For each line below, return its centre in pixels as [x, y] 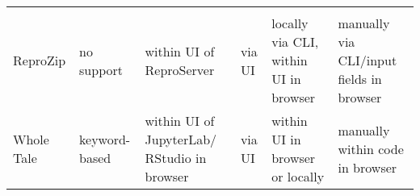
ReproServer [180, 69]
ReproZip [40, 60]
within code [371, 148]
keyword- [105, 139]
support [101, 69]
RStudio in [176, 158]
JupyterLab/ [181, 139]
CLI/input [367, 60]
